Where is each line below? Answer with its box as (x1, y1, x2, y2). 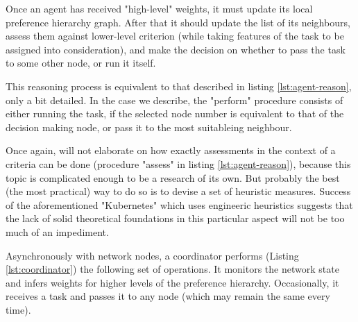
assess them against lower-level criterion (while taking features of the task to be (6, 28, 344, 43)
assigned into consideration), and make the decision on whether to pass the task (6, 42, 346, 56)
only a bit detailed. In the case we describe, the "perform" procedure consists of (6, 92, 343, 107)
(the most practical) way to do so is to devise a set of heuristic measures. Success (6, 184, 351, 198)
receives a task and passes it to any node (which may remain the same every (6, 289, 330, 303)
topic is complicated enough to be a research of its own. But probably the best (6, 170, 340, 185)
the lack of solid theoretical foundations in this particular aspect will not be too (6, 211, 345, 226)
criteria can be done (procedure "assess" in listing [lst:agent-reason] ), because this (6, 156, 351, 171)
